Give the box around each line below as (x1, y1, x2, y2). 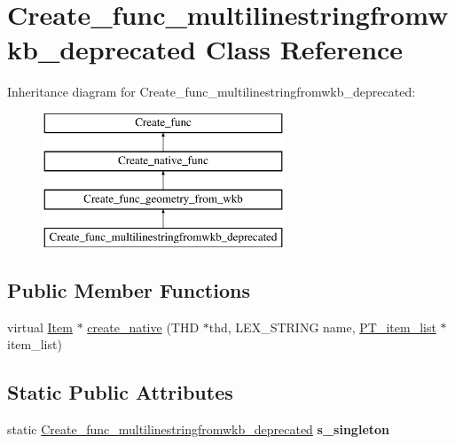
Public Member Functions (7, 277, 250, 304)
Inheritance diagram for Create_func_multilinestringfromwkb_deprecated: (7, 82, 416, 101)
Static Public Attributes (7, 378, 233, 406)
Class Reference (205, 31, 404, 67)
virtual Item (7, 317, 73, 336)
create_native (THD (87, 317, 200, 336)
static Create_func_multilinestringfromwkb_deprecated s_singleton (7, 420, 390, 439)
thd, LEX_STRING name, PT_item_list (208, 317, 436, 336)
